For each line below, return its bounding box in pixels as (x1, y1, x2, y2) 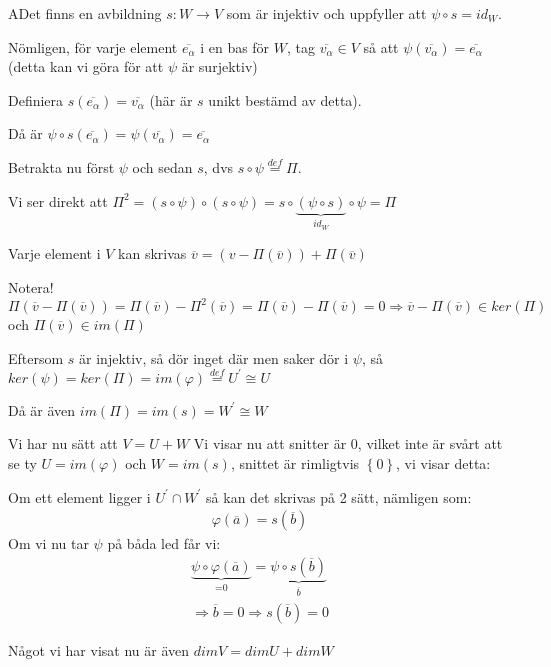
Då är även (8, 399, 76, 420)
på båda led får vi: (107, 533, 221, 554)
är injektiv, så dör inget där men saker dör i (79, 347, 349, 368)
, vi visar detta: (396, 452, 491, 473)
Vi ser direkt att (8, 190, 108, 211)
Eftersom (8, 347, 64, 368)
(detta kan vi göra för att (8, 56, 164, 77)
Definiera (8, 89, 64, 110)
